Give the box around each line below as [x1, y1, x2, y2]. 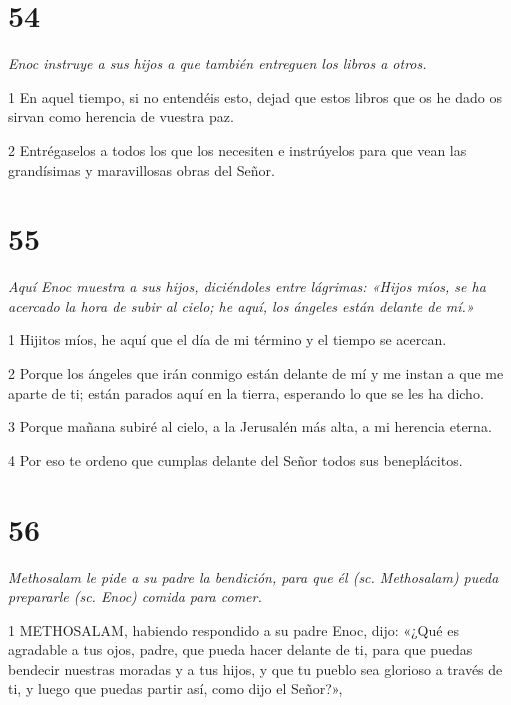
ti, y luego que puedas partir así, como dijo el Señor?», [8, 678, 343, 699]
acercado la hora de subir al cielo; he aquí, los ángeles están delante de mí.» [8, 295, 474, 316]
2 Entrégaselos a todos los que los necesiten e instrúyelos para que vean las [8, 139, 467, 160]
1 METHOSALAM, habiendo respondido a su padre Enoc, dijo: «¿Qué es [8, 619, 459, 640]
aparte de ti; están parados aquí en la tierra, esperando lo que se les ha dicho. [8, 382, 484, 403]
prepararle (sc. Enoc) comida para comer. [8, 586, 262, 607]
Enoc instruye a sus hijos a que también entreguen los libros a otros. [8, 53, 427, 74]
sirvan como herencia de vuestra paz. [8, 106, 234, 127]
